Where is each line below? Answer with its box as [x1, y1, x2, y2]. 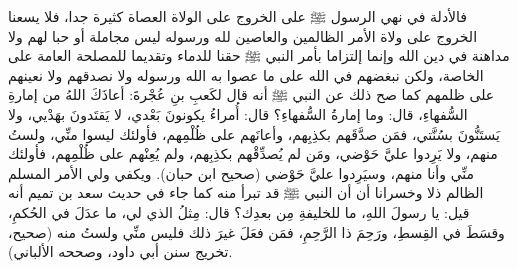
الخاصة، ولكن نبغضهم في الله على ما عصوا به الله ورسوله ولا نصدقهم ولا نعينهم [8, 64, 484, 85]
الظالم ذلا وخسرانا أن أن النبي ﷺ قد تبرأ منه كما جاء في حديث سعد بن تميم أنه [8, 182, 484, 203]
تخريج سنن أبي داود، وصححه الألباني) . [8, 241, 233, 262]
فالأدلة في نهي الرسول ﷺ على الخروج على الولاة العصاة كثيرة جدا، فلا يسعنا [8, 6, 468, 26]
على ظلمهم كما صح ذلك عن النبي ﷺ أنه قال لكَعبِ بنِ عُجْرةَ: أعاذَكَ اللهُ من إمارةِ [8, 84, 495, 105]
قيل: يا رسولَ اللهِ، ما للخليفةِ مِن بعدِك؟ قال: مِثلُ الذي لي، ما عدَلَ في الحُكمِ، [8, 201, 470, 222]
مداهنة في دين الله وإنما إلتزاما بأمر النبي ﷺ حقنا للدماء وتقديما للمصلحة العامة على [8, 45, 510, 66]
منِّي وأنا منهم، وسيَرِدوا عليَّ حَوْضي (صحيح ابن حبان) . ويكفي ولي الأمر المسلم [8, 162, 475, 183]
